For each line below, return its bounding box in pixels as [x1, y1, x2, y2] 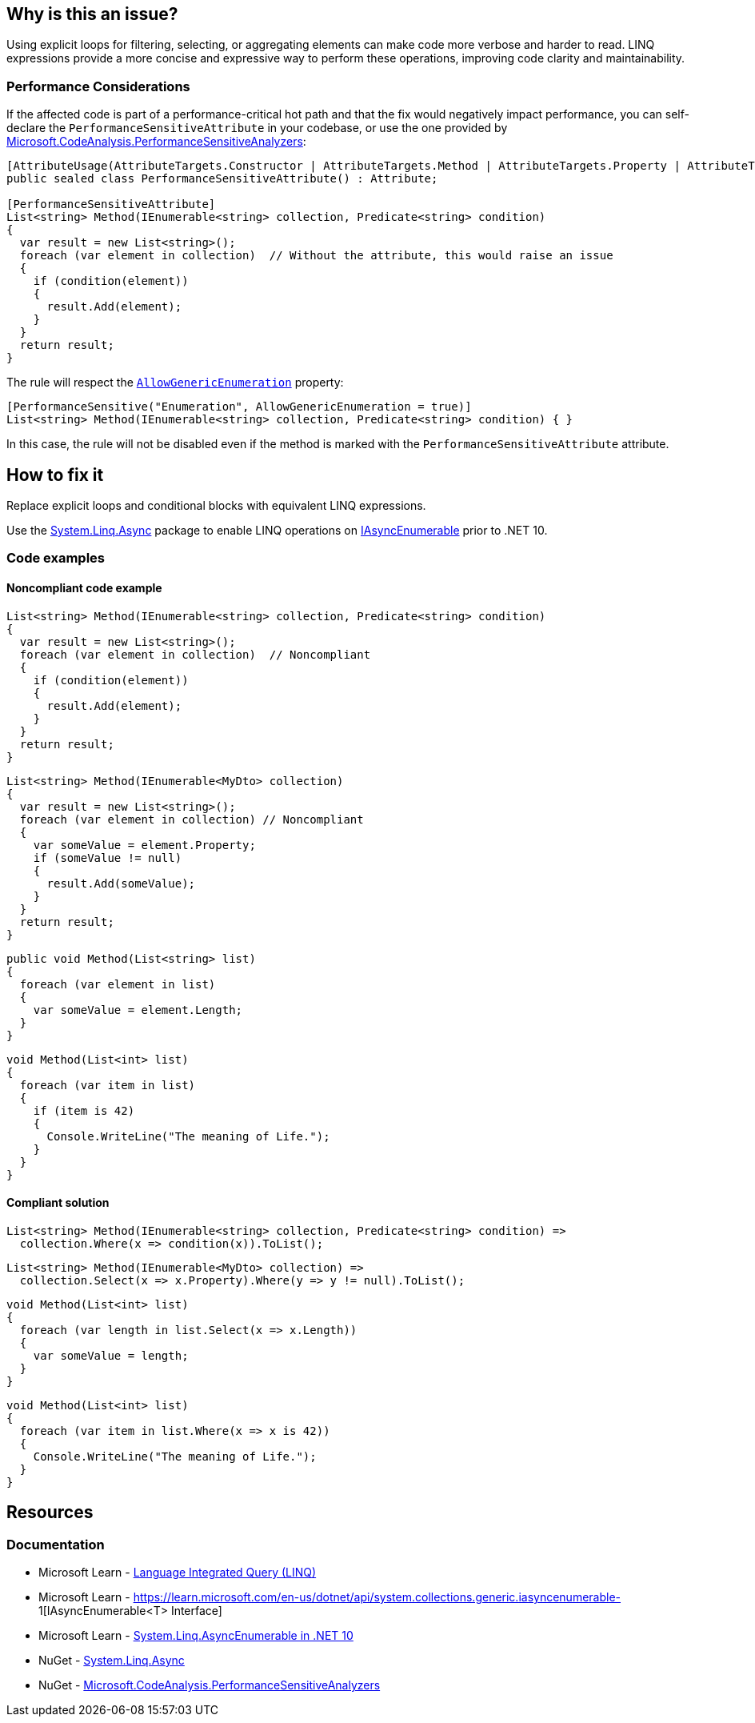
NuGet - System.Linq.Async [38, 1653, 185, 1668]
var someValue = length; [33, 1348, 189, 1362]
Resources [6, 1502, 94, 1523]
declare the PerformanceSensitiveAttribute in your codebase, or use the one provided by [6, 121, 508, 135]
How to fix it [6, 464, 104, 485]
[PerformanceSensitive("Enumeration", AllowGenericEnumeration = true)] [6, 400, 472, 414]
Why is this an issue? [6, 4, 178, 24]
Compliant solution [6, 1196, 110, 1210]
